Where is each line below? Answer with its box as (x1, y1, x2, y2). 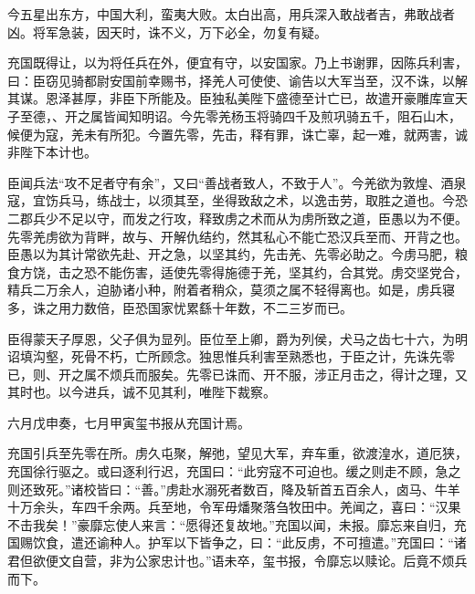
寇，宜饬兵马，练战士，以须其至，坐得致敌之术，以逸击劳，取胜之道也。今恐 (7, 191, 468, 210)
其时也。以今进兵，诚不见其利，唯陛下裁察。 (7, 382, 276, 401)
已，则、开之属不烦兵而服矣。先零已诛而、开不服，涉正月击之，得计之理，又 (7, 364, 468, 383)
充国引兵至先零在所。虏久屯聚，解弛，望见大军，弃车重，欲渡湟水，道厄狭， (7, 443, 468, 463)
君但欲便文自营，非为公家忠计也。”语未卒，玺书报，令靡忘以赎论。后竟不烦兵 (7, 551, 468, 570)
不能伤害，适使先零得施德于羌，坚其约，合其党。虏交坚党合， (96, 262, 468, 281)
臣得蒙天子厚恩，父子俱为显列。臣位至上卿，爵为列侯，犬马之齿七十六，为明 (7, 328, 468, 348)
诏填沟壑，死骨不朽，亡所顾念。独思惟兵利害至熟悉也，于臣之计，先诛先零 (7, 347, 455, 366)
